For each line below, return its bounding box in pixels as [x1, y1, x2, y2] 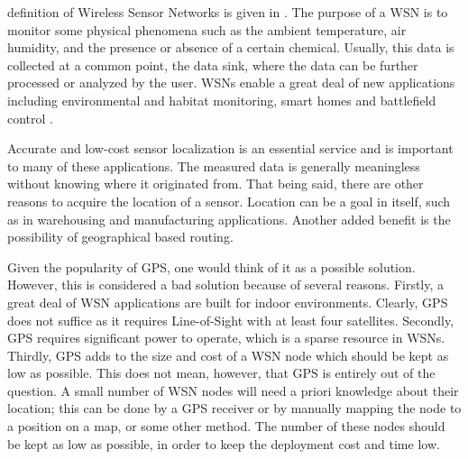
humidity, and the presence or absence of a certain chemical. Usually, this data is [7, 38, 454, 57]
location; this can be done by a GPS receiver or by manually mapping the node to [7, 399, 462, 418]
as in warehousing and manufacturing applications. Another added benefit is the [7, 209, 451, 228]
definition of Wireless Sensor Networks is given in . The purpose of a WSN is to [7, 3, 448, 21]
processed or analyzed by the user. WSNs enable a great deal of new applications [7, 73, 455, 92]
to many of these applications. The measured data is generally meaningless [7, 156, 420, 175]
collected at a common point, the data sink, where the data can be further [7, 55, 418, 74]
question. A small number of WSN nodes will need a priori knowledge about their [7, 381, 459, 399]
